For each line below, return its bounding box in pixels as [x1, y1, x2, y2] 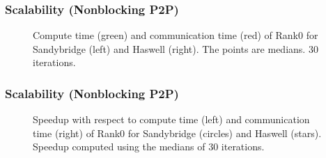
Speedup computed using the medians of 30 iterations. [33, 139, 265, 154]
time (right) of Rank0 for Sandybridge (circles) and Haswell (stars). [33, 125, 322, 140]
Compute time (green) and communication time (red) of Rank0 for [33, 28, 318, 42]
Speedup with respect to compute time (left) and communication [33, 112, 310, 127]
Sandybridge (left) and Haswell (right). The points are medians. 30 [33, 41, 318, 56]
